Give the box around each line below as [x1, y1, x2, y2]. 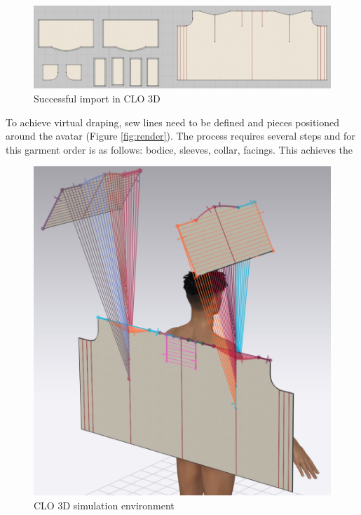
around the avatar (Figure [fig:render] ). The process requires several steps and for [6, 128, 355, 143]
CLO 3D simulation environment [34, 497, 175, 512]
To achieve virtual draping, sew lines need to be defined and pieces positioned [6, 114, 339, 129]
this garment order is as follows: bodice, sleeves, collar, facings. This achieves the [6, 142, 353, 156]
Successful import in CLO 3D [34, 91, 161, 106]
